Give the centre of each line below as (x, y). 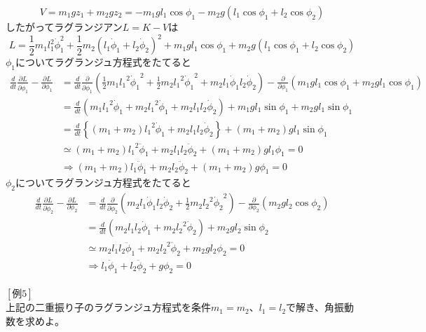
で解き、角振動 (320, 307)
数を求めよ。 (35, 320)
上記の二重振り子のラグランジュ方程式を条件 (109, 307)
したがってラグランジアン (64, 27)
